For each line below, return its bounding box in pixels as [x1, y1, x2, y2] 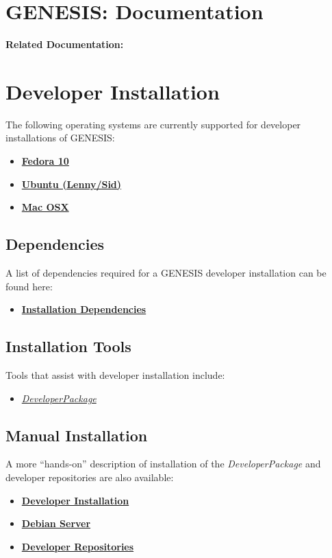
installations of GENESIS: [5, 130, 115, 145]
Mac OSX [21, 200, 69, 214]
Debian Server [21, 516, 91, 531]
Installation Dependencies [21, 302, 146, 316]
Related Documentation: [5, 37, 124, 51]
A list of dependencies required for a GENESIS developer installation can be [5, 266, 327, 280]
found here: [5, 279, 53, 293]
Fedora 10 [21, 154, 69, 168]
